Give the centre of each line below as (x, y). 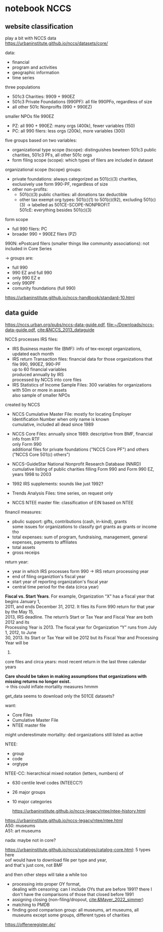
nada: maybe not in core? (30, 840)
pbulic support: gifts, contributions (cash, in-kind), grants (70, 521)
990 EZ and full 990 (32, 273)
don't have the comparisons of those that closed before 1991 (73, 894)
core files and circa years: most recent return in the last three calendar (76, 661)
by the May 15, (19, 612)
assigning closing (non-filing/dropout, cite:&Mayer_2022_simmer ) (78, 899)
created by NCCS (23, 404)
